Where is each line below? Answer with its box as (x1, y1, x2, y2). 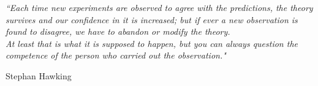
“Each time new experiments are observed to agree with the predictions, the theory (6, 1, 313, 13)
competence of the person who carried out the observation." (6, 49, 226, 62)
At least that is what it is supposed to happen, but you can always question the (6, 37, 298, 49)
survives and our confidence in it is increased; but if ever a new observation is (6, 13, 298, 26)
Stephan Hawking (6, 69, 72, 82)
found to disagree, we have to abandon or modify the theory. (6, 25, 230, 38)
